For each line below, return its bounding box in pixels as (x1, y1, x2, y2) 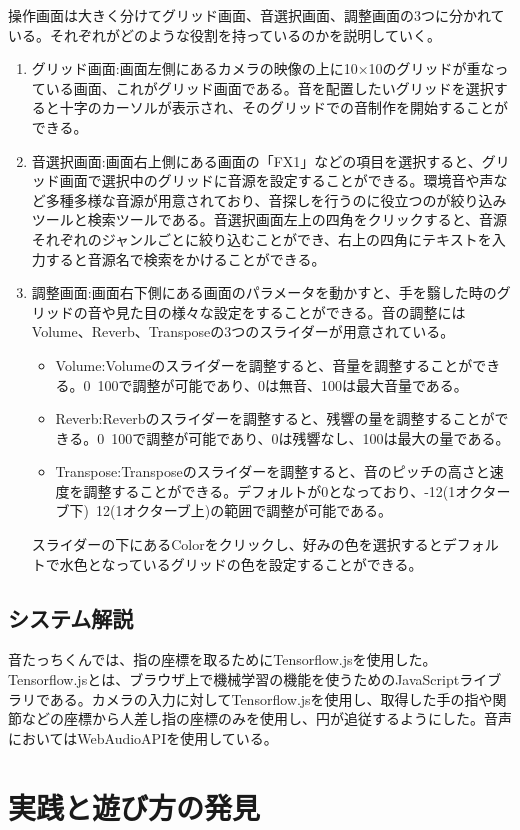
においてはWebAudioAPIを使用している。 (8, 727, 278, 748)
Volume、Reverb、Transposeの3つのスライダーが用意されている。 (31, 321, 455, 342)
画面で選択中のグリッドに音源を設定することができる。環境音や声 (59, 170, 494, 191)
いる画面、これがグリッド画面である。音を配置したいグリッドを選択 (45, 77, 494, 98)
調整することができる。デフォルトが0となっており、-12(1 (83, 480, 456, 501)
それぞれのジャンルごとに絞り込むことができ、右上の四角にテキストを (31, 228, 492, 249)
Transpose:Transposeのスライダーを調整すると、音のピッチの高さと (55, 461, 490, 482)
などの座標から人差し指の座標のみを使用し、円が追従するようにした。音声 (21, 708, 512, 729)
